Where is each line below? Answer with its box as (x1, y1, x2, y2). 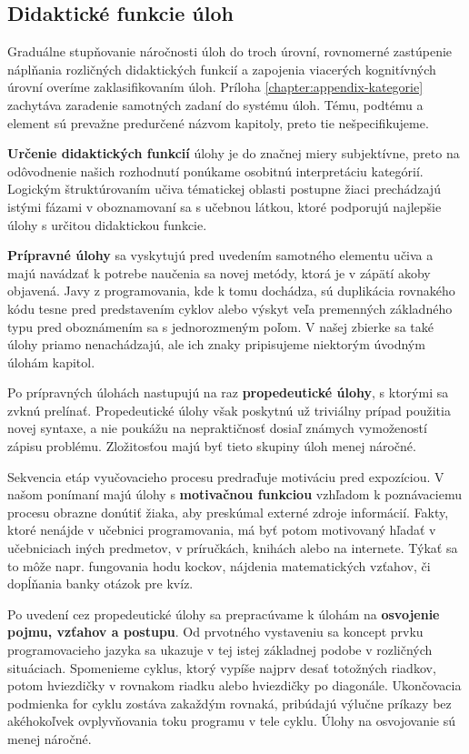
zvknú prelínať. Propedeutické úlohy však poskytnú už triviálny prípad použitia (7, 400, 451, 419)
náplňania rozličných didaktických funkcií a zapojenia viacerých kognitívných (7, 59, 436, 78)
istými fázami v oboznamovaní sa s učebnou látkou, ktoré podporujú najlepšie (7, 196, 442, 216)
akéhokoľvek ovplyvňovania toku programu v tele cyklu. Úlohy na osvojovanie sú (7, 711, 455, 730)
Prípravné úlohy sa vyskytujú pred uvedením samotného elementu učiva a (7, 246, 434, 265)
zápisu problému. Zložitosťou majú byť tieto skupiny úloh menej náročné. (7, 437, 416, 456)
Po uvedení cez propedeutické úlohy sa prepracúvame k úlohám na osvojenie (7, 604, 440, 623)
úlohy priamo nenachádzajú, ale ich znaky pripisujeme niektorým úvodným (7, 335, 425, 354)
